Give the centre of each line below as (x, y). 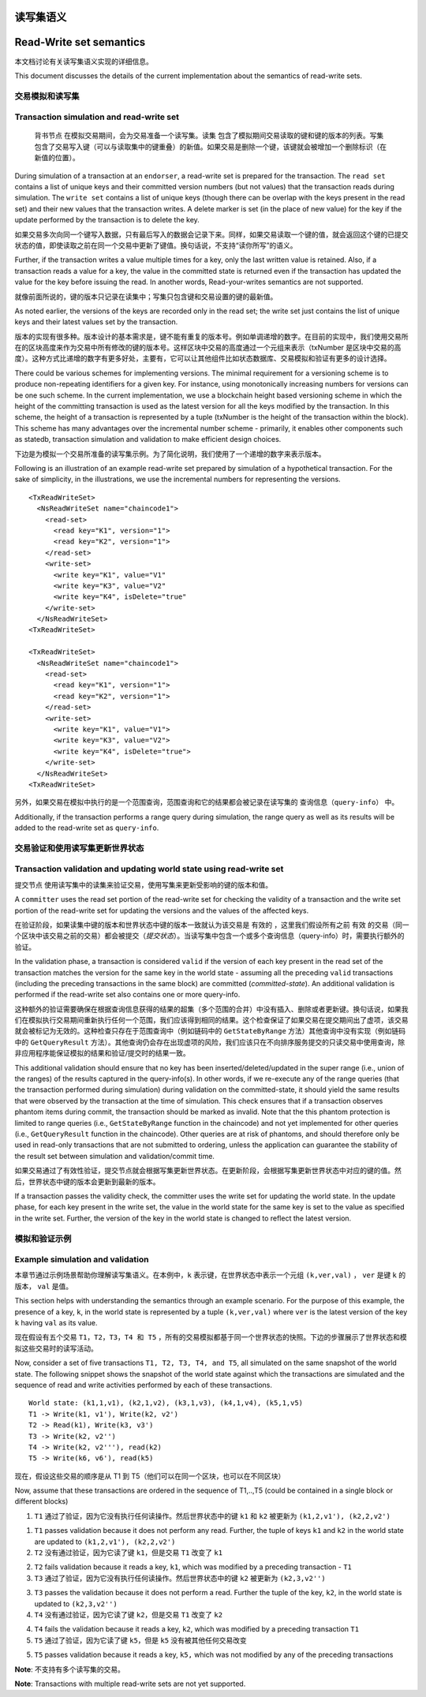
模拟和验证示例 (43, 1239)
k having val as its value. (56, 1323)
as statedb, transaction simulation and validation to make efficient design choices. (148, 439)
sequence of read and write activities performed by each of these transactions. (143, 1385)
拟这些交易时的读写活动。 (56, 1348)
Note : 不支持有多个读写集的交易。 (70, 1669)
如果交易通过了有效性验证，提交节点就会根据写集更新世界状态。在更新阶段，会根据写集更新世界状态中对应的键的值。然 (208, 1171)
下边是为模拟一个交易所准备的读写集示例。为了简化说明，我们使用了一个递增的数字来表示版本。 (170, 454)
